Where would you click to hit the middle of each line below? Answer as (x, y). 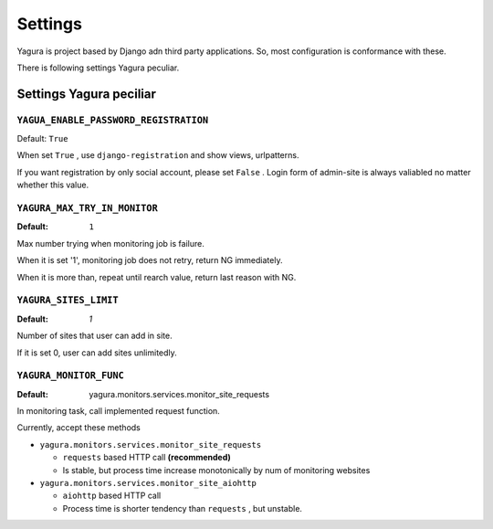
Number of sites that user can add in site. (94, 336)
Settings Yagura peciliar (87, 94)
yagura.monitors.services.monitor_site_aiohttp (148, 483)
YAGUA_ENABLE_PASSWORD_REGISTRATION (113, 120)
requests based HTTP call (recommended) (147, 458)
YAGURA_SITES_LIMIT (68, 300)
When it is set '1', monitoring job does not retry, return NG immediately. (150, 260)
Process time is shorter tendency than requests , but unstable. (183, 508)
